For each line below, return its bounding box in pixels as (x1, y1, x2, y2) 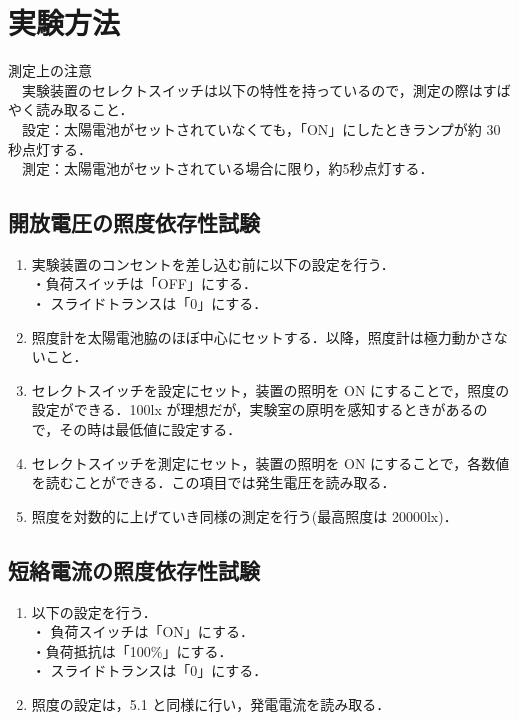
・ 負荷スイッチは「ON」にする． (31, 621, 254, 642)
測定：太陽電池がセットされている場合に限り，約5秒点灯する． (21, 158, 434, 179)
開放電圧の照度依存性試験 (8, 207, 260, 238)
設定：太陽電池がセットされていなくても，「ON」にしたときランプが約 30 (21, 118, 501, 139)
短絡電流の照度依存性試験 (8, 554, 260, 585)
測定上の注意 (8, 60, 92, 81)
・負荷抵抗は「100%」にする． (31, 640, 233, 661)
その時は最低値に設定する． (59, 419, 242, 440)
